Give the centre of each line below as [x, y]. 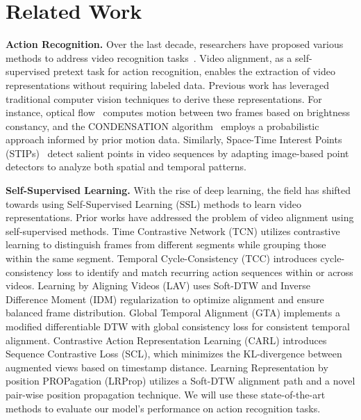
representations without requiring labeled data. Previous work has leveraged [167, 84]
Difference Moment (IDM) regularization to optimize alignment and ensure [165, 299]
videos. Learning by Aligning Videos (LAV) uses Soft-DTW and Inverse [158, 285]
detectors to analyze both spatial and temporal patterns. [126, 167]
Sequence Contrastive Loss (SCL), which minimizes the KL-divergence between [174, 354]
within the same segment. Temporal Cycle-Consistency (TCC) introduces [161, 258]
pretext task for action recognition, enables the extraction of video [194, 71]
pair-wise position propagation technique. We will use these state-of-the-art [166, 394]
